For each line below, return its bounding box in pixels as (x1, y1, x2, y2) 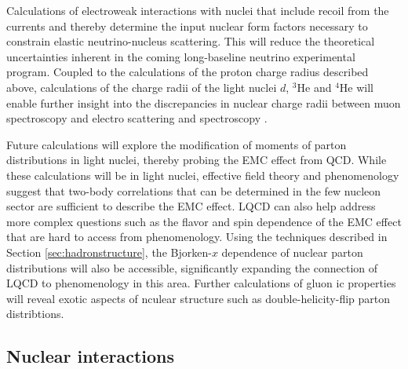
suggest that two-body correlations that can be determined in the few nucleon (6, 182, 381, 199)
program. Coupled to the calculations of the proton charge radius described (6, 64, 369, 80)
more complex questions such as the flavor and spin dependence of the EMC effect (6, 213, 402, 229)
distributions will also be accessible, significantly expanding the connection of (6, 259, 378, 276)
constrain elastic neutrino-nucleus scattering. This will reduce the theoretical (6, 33, 375, 49)
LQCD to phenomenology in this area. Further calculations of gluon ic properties (6, 275, 396, 291)
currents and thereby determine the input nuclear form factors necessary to (6, 17, 368, 34)
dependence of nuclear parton (221, 243, 363, 260)
